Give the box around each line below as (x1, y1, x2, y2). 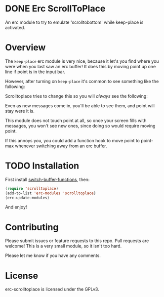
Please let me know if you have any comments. (5, 253, 101, 258)
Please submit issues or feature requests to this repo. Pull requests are (5, 238, 149, 244)
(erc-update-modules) (5, 195, 50, 200)
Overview (5, 42, 46, 53)
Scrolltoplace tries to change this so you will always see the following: (5, 93, 148, 99)
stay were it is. (5, 108, 35, 114)
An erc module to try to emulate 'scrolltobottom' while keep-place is (5, 19, 144, 25)
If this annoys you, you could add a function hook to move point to (5, 137, 140, 143)
